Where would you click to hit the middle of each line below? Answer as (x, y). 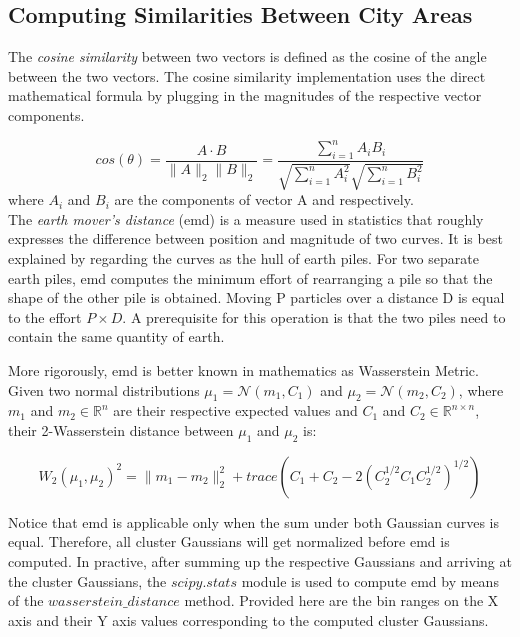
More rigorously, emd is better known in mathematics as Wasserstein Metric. (243, 370)
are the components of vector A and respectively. (264, 199)
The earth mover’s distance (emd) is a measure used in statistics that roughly (246, 218)
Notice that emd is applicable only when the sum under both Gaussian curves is (254, 521)
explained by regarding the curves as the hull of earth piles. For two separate (243, 258)
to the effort (45, 316)
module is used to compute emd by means (370, 580)
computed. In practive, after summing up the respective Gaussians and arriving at (260, 561)
